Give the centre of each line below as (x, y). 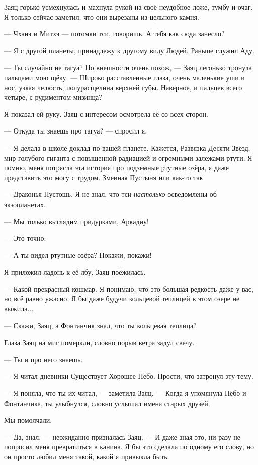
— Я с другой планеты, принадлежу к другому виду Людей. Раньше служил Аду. (129, 50)
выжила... (19, 309)
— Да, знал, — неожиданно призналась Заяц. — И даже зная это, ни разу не (122, 437)
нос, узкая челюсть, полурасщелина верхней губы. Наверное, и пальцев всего (123, 87)
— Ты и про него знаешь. (44, 359)
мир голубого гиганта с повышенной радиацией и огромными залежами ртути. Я (128, 157)
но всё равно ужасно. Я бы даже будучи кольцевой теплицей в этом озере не (122, 298)
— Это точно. (25, 238)
